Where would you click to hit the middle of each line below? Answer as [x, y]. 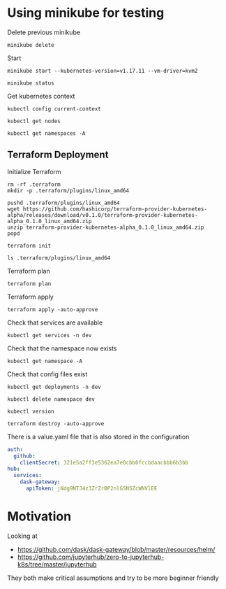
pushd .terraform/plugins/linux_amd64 [63, 203]
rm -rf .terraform [34, 184]
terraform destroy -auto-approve [56, 424]
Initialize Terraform [34, 171]
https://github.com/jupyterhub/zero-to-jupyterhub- [91, 557]
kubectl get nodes [34, 121]
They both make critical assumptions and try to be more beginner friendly [113, 578]
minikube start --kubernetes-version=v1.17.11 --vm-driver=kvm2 [103, 71]
